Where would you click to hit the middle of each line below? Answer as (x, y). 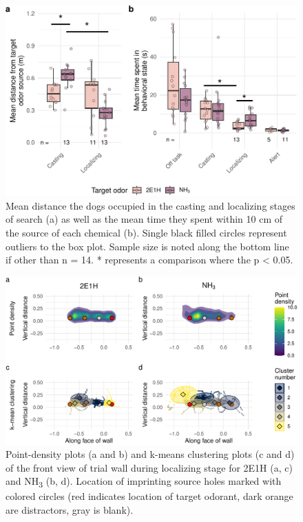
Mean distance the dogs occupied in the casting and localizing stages (150, 205)
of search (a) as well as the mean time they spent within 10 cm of (144, 219)
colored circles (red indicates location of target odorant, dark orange (149, 496)
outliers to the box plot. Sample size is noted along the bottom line (147, 246)
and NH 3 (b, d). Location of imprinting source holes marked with (144, 482)
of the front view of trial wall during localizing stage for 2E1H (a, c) (149, 467)
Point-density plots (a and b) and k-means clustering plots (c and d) (150, 454)
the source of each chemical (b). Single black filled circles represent (146, 232)
